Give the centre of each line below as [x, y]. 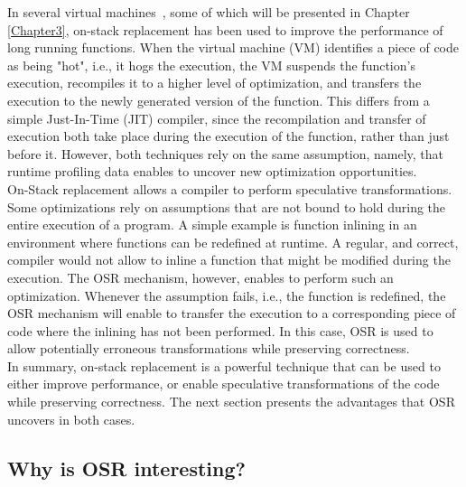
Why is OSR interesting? [126, 468]
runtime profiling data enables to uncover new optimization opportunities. [212, 171]
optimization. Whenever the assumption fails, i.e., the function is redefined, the [227, 295]
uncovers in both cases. [71, 419]
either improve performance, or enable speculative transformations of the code [224, 384]
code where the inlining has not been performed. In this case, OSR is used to [220, 330]
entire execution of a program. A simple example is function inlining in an [212, 225]
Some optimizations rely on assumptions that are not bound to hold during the [227, 206]
